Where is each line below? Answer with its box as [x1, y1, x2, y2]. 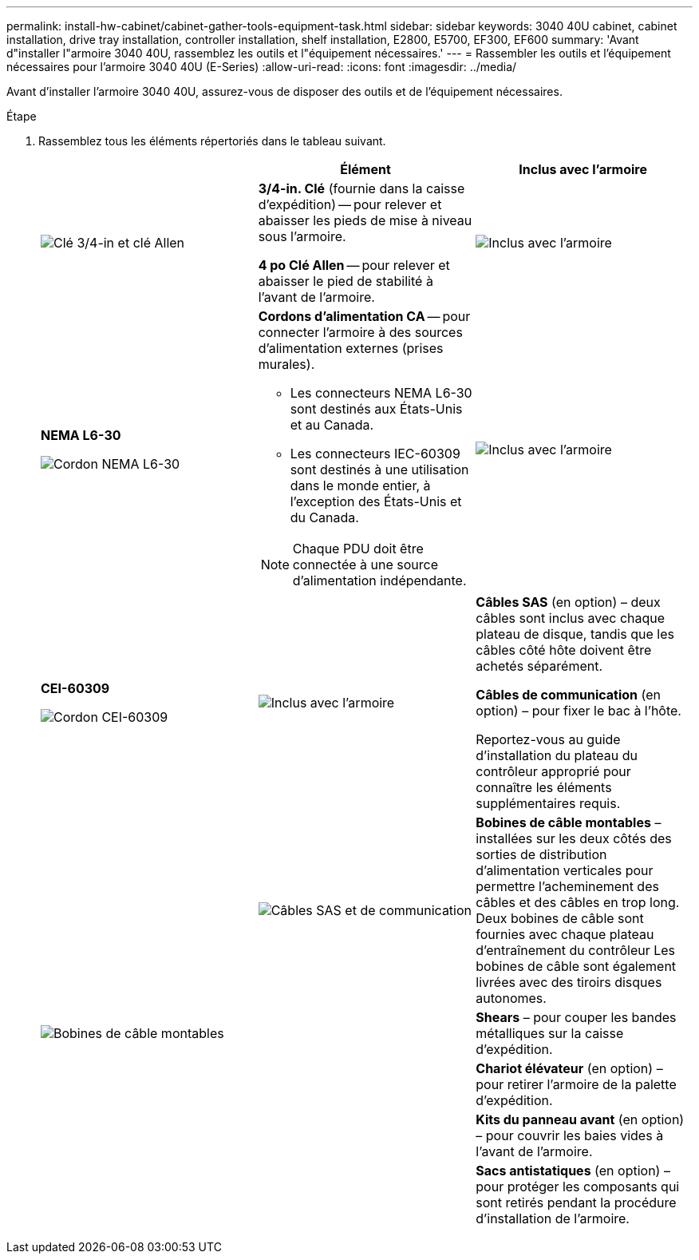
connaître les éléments [476, 779, 612, 795]
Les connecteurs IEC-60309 [290, 446, 460, 462]
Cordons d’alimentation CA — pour [258, 308, 471, 324]
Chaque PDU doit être [292, 541, 424, 557]
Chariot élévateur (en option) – [476, 1060, 663, 1076]
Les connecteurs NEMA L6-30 [290, 385, 472, 401]
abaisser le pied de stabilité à [258, 273, 433, 289]
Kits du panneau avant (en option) [476, 1111, 685, 1127]
